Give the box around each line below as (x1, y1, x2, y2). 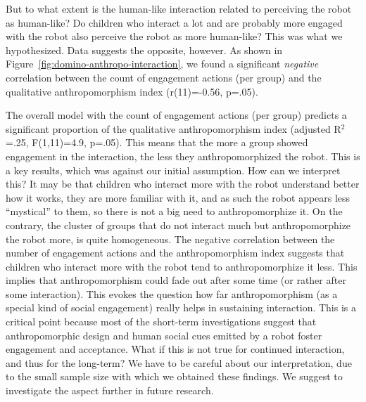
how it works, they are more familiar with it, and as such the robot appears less (6, 190, 351, 205)
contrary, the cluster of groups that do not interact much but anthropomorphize (6, 217, 351, 232)
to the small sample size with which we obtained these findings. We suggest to (6, 369, 343, 384)
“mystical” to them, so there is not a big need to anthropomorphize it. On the (6, 204, 343, 219)
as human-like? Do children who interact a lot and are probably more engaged (6, 15, 343, 30)
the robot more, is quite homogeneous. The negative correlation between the (6, 231, 335, 246)
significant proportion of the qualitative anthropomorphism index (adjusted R (6, 121, 341, 136)
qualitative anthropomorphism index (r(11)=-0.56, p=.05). (6, 84, 258, 98)
